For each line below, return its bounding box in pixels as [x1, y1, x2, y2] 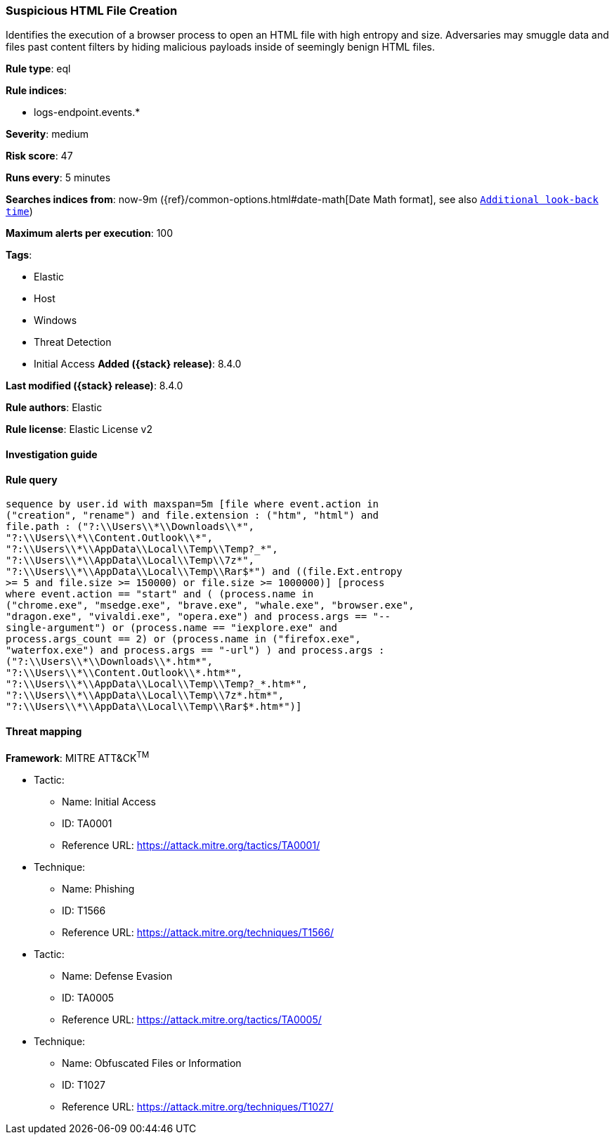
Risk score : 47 [6, 150, 73, 162]
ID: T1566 [62, 905, 106, 917]
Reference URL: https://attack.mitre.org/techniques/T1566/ [62, 926, 334, 939]
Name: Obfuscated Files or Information [62, 1057, 242, 1070]
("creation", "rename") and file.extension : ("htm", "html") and [6, 510, 379, 522]
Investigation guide [6, 448, 98, 460]
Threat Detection [34, 336, 112, 349]
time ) [6, 205, 33, 218]
